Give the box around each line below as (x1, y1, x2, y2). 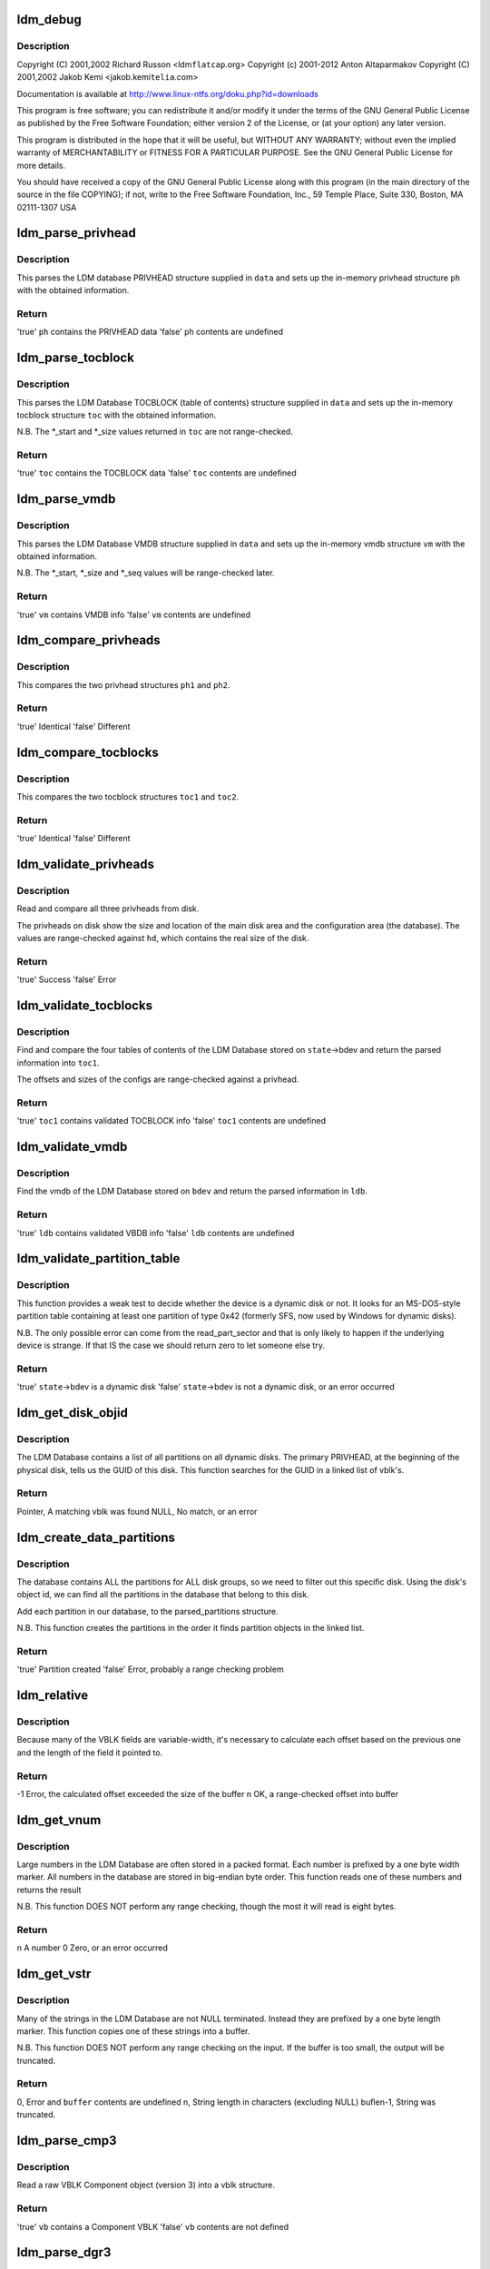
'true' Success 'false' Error (16, 974, 117, 985)
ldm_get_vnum (16, 1812, 102, 1828)
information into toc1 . (16, 1057, 100, 1068)
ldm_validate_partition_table (16, 1251, 181, 1266)
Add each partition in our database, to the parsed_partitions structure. (16, 1606, 279, 1616)
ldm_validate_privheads (16, 856, 154, 871)
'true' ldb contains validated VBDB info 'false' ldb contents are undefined (16, 1227, 295, 1238)
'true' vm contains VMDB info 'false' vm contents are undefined (16, 609, 251, 620)
